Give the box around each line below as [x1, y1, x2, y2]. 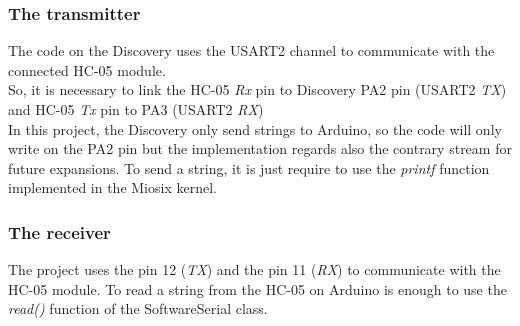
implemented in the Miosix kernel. [8, 177, 217, 198]
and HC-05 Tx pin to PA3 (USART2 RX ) [8, 99, 264, 119]
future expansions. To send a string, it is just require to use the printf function [8, 157, 490, 178]
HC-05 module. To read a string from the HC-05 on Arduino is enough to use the [8, 278, 507, 299]
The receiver [8, 219, 111, 244]
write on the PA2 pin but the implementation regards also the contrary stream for [8, 138, 512, 159]
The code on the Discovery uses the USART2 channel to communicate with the [8, 40, 495, 61]
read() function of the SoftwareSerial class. [8, 298, 268, 319]
